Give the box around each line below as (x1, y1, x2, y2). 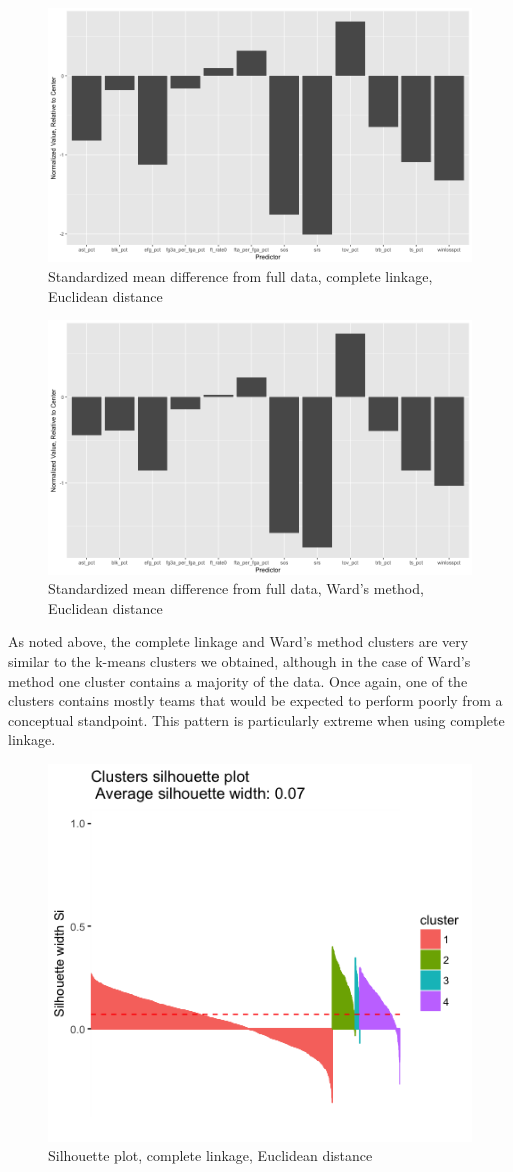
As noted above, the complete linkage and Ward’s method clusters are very (8, 631, 469, 652)
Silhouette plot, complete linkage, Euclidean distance (48, 1145, 373, 1166)
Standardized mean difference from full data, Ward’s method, (48, 578, 424, 599)
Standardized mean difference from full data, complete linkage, (48, 265, 433, 286)
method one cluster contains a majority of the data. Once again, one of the (8, 670, 468, 691)
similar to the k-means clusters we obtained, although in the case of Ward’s (8, 650, 471, 671)
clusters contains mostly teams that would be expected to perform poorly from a (8, 690, 503, 711)
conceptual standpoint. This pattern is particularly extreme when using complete (8, 709, 505, 730)
